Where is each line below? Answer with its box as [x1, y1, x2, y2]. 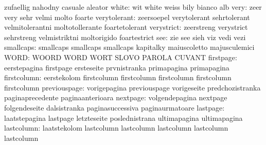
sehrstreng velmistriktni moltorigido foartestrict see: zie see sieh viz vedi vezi [4, 31, 246, 42]
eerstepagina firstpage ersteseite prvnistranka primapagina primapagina [4, 62, 229, 72]
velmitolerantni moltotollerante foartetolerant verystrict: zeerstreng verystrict [4, 22, 248, 32]
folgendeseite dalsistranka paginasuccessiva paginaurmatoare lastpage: [4, 102, 225, 113]
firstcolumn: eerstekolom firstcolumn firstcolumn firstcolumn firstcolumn [4, 72, 232, 83]
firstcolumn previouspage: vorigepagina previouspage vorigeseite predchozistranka [4, 82, 261, 93]
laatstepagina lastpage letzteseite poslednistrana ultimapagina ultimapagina [4, 112, 243, 123]
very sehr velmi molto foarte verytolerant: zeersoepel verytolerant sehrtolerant [4, 11, 250, 22]
